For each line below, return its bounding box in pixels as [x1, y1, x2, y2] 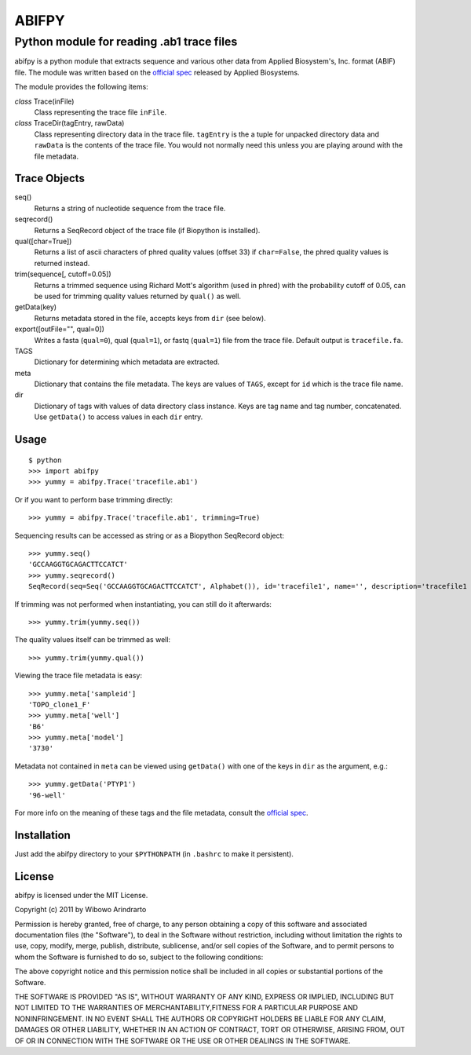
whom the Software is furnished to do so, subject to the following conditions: [14, 952, 264, 962]
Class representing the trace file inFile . [34, 107, 167, 117]
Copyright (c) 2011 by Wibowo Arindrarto [14, 905, 147, 914]
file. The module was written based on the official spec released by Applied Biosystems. [14, 68, 300, 77]
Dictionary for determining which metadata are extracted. [34, 357, 220, 367]
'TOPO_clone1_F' [28, 699, 91, 709]
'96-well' [28, 790, 66, 800]
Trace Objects [14, 172, 86, 185]
